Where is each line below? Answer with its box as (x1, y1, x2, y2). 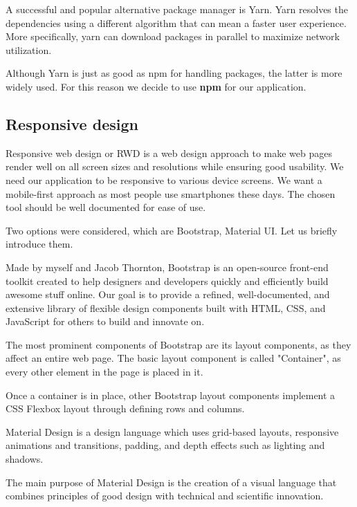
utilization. (6, 42, 52, 57)
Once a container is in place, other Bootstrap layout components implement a (6, 387, 336, 402)
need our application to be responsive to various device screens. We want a (6, 172, 322, 187)
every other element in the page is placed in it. (6, 365, 203, 379)
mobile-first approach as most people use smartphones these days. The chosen (6, 186, 336, 201)
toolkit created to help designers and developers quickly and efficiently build (6, 273, 329, 288)
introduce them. (6, 237, 73, 251)
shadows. (6, 452, 44, 466)
